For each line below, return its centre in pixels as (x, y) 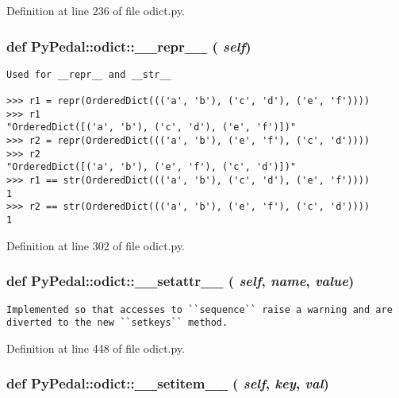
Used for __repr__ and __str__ (89, 74)
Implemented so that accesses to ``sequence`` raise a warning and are (199, 309)
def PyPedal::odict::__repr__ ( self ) (129, 46)
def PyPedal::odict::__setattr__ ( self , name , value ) (180, 281)
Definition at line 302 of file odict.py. (96, 245)
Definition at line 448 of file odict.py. (96, 348)
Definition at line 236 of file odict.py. (96, 10)
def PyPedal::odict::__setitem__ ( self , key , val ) (168, 383)
